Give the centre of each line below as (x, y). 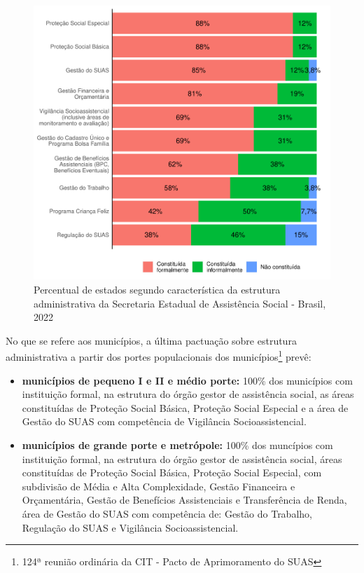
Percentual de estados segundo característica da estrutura (157, 289)
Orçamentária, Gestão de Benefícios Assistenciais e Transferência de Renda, (184, 500)
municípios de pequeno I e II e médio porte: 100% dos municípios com (187, 380)
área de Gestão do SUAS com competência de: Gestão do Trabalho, (167, 513)
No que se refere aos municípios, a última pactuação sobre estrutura (151, 340)
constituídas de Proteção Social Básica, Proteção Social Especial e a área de (185, 407)
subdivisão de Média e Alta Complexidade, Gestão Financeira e (159, 486)
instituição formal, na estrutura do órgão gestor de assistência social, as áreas (188, 394)
